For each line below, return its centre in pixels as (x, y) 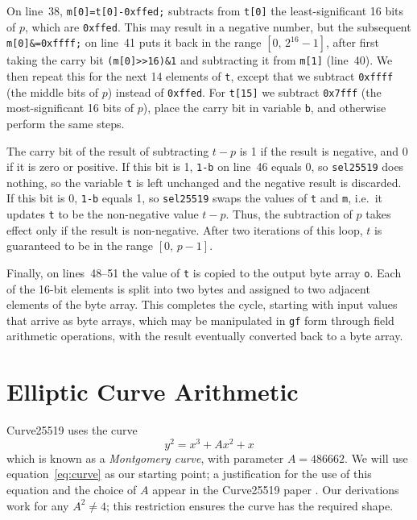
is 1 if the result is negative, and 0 (324, 150)
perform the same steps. (66, 123)
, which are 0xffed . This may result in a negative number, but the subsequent (218, 26)
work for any (38, 505)
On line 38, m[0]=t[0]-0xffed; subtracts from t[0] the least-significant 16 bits (205, 10)
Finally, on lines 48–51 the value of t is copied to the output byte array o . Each (204, 272)
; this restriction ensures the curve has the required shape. (250, 505)
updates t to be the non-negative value (103, 214)
